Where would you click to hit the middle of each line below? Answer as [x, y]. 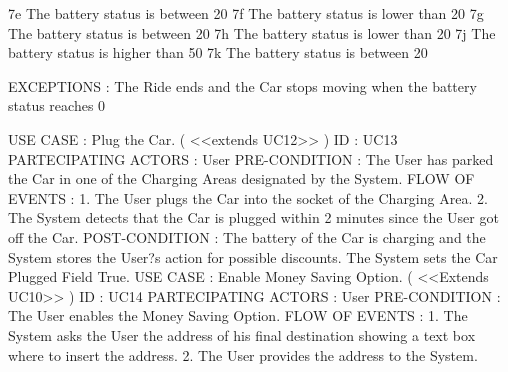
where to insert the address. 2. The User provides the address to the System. [243, 354]
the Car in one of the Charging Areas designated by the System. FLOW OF [241, 178]
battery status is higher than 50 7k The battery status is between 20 [218, 52]
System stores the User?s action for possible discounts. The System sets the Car [253, 256]
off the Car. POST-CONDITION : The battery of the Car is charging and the [247, 236]
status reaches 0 [57, 105]
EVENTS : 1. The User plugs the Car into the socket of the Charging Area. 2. [248, 197]
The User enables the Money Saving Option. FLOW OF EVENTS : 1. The [238, 315]
